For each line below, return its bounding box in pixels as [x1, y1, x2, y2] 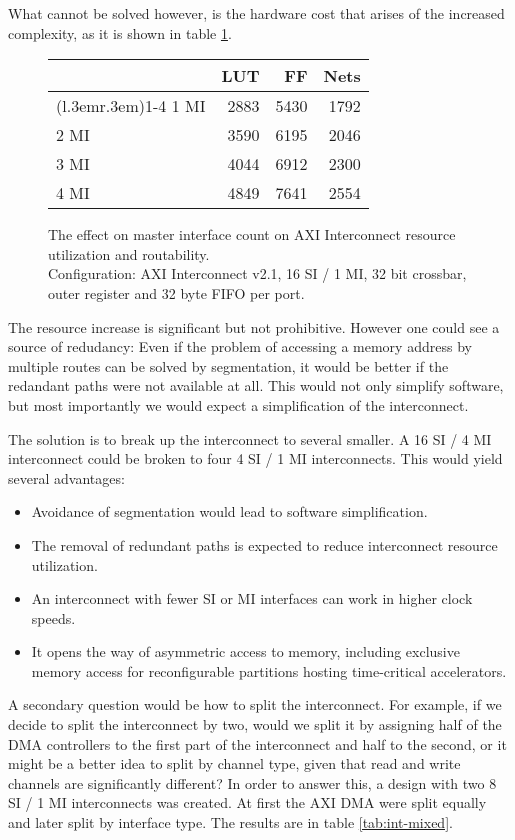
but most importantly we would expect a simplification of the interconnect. [8, 394, 469, 415]
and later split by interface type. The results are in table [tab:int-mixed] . [8, 812, 453, 833]
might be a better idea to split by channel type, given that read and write [8, 753, 461, 774]
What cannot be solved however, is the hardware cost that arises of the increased [8, 3, 505, 23]
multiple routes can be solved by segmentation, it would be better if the [8, 355, 449, 376]
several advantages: [8, 467, 125, 488]
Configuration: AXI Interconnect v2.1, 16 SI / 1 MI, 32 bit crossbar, [48, 263, 467, 284]
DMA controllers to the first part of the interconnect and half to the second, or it [8, 733, 507, 754]
